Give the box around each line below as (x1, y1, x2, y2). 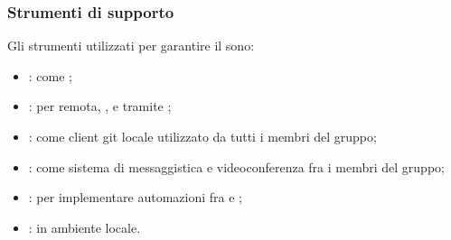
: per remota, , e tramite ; (28, 97, 172, 115)
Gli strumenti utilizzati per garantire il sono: (7, 36, 255, 55)
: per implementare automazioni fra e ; (28, 188, 242, 207)
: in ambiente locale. (28, 217, 141, 236)
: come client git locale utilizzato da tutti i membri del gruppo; (28, 127, 377, 145)
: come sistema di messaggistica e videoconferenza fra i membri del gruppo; (28, 157, 445, 176)
